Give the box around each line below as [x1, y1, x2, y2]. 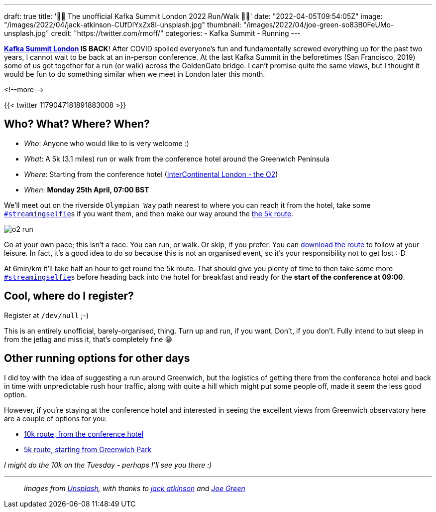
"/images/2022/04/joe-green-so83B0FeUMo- [243, 20, 394, 29]
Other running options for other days [4, 352, 190, 365]
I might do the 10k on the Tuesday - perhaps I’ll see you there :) [4, 460, 212, 469]
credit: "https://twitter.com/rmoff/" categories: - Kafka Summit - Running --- [51, 29, 301, 37]
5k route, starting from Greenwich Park [24, 445, 152, 454]
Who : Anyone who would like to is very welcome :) [24, 139, 189, 148]
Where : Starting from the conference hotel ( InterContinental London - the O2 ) [24, 170, 278, 178]
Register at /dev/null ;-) [4, 311, 89, 320]
